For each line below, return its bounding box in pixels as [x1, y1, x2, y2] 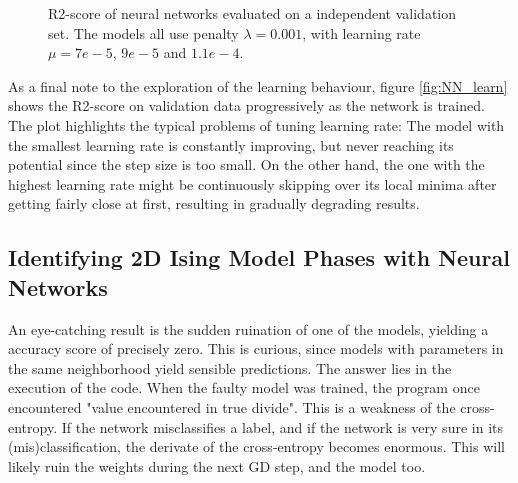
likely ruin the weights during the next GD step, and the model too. [8, 455, 426, 476]
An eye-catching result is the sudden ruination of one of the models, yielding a [8, 318, 489, 339]
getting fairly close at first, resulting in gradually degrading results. [8, 193, 420, 214]
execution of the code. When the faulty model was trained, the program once [8, 377, 480, 398]
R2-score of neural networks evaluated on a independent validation [48, 3, 457, 23]
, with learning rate [302, 22, 421, 43]
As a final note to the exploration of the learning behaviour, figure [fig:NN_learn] [8, 75, 508, 96]
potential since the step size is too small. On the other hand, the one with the [8, 154, 485, 175]
